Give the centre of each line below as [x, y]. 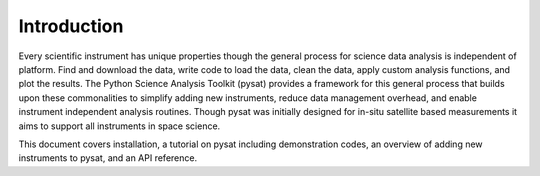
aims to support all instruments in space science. [119, 126]
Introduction [71, 26]
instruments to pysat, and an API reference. [108, 158]
